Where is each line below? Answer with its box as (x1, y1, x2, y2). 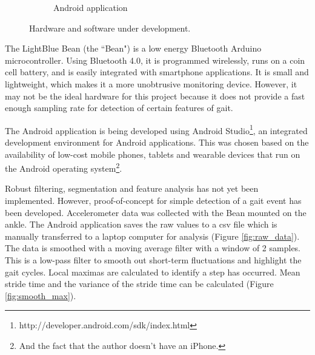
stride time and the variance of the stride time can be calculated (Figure (5, 277, 274, 290)
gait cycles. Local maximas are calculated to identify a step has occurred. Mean (5, 265, 300, 278)
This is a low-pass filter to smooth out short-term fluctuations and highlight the (5, 254, 302, 266)
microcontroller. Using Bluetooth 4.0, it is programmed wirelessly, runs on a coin (5, 53, 305, 66)
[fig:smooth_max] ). (5, 289, 76, 302)
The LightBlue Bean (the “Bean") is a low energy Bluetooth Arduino (5, 42, 262, 55)
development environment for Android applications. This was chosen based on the (5, 136, 309, 148)
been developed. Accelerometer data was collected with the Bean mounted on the (5, 206, 307, 218)
